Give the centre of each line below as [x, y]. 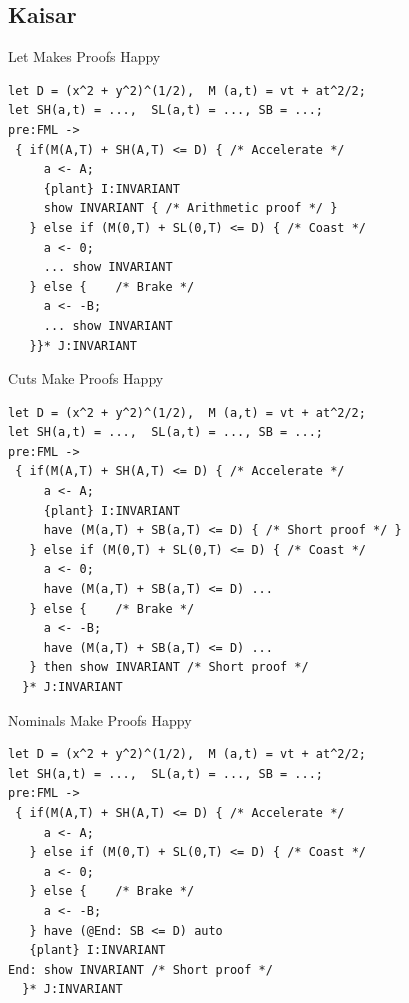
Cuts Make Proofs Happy [86, 378]
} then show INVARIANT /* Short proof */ [169, 667]
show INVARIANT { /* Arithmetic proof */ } [190, 208]
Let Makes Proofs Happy [84, 56]
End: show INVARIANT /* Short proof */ [140, 969]
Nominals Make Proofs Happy [100, 719]
